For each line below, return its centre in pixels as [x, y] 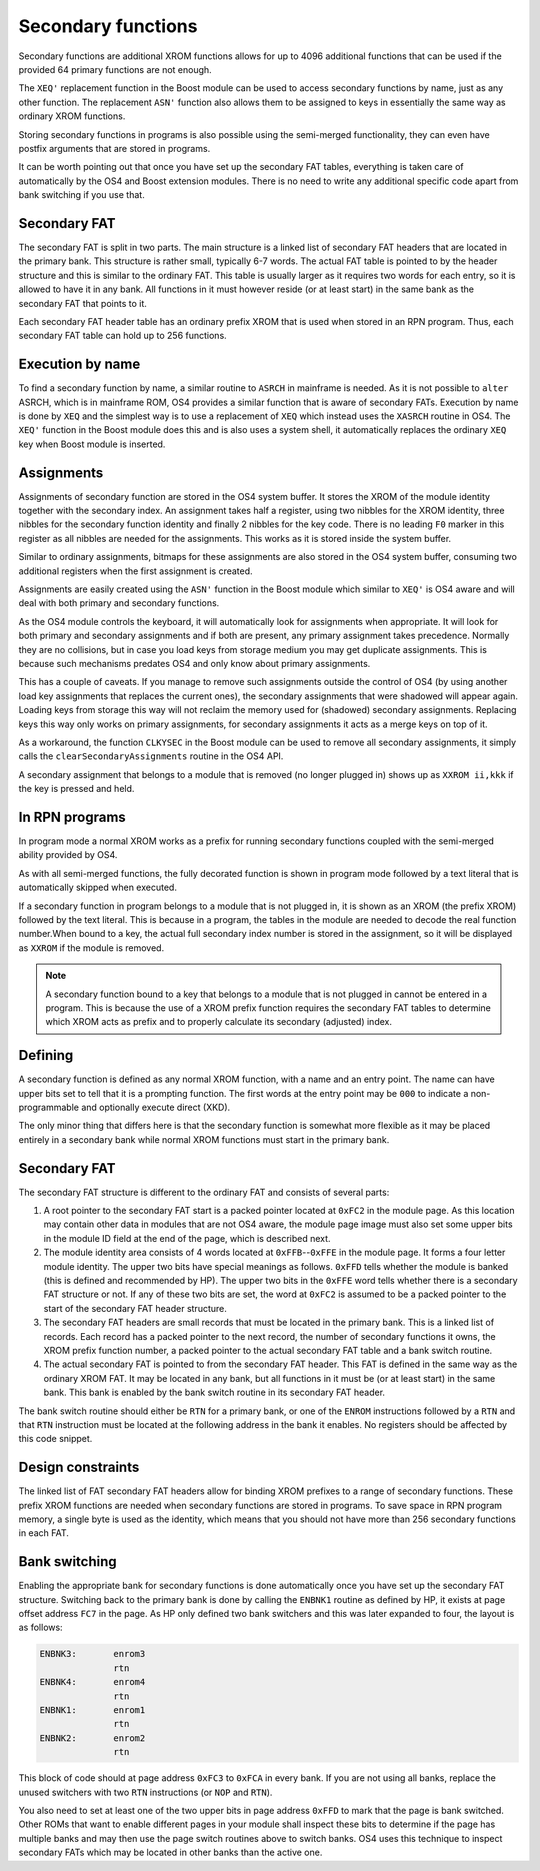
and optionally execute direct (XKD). [156, 1107]
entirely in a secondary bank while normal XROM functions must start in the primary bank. [204, 1139]
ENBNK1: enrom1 [92, 1710]
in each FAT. [44, 1533]
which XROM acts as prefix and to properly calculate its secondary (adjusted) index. [218, 1022]
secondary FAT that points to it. [82, 303]
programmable [49, 1107]
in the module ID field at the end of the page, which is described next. [187, 1238]
